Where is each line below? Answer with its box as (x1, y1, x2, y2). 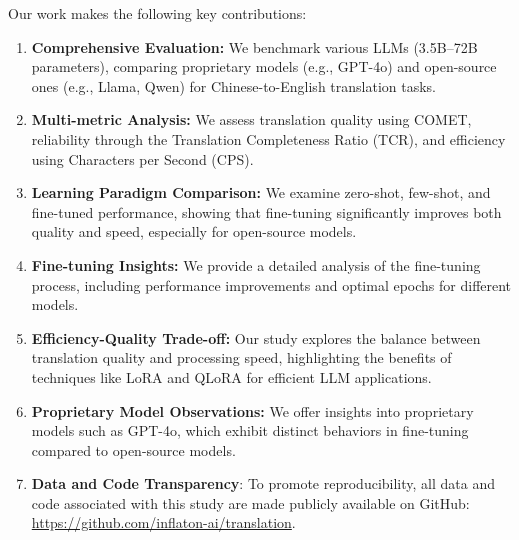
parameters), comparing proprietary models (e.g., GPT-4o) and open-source (31, 56, 497, 77)
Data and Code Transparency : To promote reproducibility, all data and (31, 473, 495, 494)
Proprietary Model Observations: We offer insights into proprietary (31, 400, 474, 421)
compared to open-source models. (31, 439, 236, 460)
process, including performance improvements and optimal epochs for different (31, 274, 512, 295)
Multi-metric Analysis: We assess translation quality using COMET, (31, 109, 472, 130)
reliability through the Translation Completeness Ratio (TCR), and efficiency (31, 128, 506, 149)
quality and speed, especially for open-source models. (31, 221, 357, 242)
